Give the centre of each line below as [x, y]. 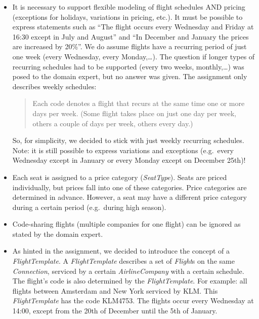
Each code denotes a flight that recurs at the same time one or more [139, 103]
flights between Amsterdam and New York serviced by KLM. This [115, 290]
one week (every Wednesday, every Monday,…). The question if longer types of [134, 56]
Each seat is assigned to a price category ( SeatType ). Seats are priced [120, 177]
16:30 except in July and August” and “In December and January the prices [131, 36]
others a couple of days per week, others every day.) [113, 123]
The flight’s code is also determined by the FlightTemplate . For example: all [130, 281]
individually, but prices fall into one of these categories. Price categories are [129, 187]
